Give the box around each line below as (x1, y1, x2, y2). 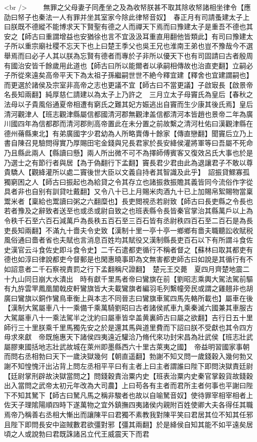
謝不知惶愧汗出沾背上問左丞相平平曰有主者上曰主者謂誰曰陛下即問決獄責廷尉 (4, 360, 253, 371)
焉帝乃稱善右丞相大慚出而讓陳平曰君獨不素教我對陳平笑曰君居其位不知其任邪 (4, 409, 253, 419)
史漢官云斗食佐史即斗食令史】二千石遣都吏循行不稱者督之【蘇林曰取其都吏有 (4, 244, 253, 254)
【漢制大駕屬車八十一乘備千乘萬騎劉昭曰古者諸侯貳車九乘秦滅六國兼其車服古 (4, 302, 253, 313)
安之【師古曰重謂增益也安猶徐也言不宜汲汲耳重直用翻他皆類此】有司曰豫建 (4, 31, 246, 41)
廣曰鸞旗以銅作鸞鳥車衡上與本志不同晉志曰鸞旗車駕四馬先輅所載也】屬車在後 (4, 293, 253, 303)
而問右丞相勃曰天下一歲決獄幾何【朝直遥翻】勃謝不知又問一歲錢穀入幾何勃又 (4, 351, 253, 361)
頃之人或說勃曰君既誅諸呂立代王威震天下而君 (4, 429, 149, 439)
